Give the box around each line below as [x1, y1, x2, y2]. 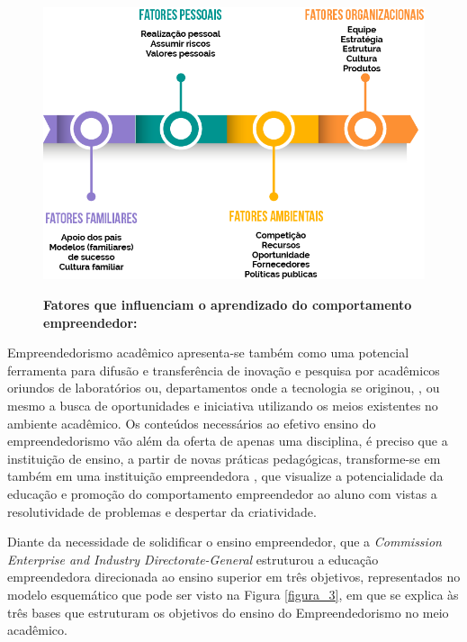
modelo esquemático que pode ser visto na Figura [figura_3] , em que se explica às [7, 584, 459, 603]
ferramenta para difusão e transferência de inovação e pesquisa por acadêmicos [7, 360, 440, 379]
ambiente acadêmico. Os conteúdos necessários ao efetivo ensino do [7, 413, 376, 432]
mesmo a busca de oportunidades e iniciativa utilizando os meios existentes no [7, 396, 438, 414]
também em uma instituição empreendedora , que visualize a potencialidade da [7, 466, 444, 485]
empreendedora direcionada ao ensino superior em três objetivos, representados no [7, 567, 461, 586]
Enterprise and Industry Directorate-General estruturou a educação [7, 549, 379, 568]
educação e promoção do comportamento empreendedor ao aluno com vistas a [7, 484, 437, 502]
